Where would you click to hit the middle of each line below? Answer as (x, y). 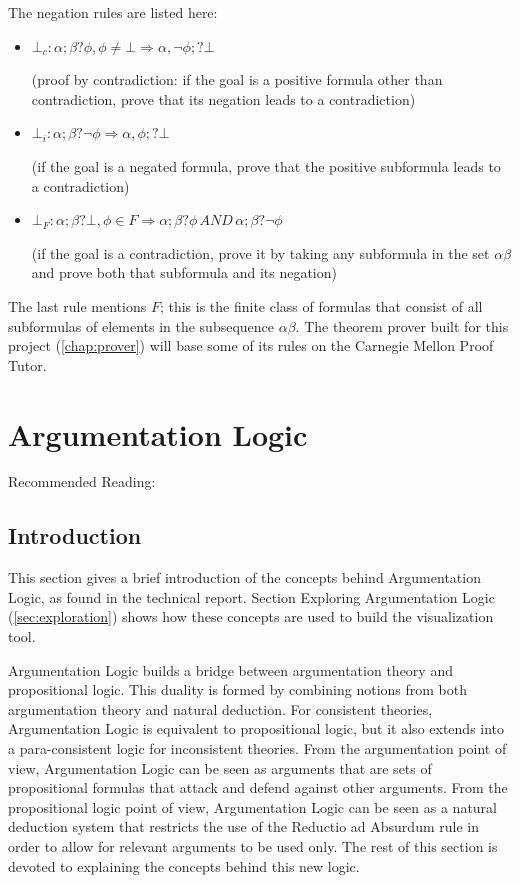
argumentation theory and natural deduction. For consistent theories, (220, 708)
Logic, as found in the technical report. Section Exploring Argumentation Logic (251, 596)
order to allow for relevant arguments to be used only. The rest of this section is (253, 845)
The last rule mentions (77, 305)
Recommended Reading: (82, 481)
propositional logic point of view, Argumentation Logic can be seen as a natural (253, 806)
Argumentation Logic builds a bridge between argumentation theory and (230, 669)
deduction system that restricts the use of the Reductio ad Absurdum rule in (243, 826)
